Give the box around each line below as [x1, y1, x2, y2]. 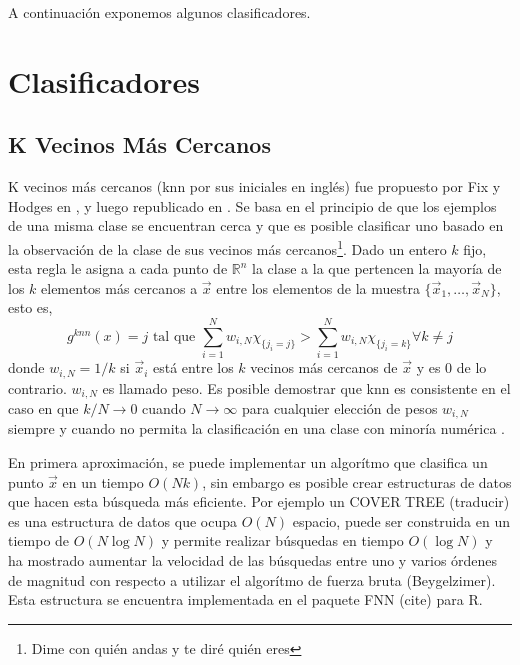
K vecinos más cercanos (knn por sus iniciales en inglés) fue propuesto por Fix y [8, 176, 501, 197]
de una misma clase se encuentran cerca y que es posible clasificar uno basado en [8, 215, 504, 236]
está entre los [153, 357, 234, 378]
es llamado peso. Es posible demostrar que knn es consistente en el [102, 377, 511, 398]
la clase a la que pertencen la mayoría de [252, 258, 502, 279]
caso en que [8, 398, 79, 419]
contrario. [8, 377, 67, 398]
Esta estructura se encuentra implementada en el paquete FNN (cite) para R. [8, 589, 483, 610]
